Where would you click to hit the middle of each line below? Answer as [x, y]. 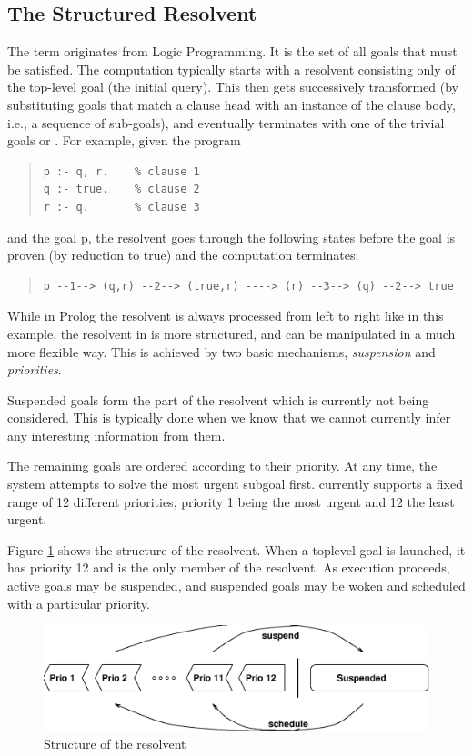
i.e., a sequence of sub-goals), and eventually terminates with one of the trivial [226, 122]
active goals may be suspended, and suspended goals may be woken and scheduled [236, 586]
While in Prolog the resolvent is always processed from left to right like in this [226, 316]
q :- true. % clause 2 [121, 189]
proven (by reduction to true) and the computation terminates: [183, 255]
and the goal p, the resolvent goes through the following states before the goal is [231, 237]
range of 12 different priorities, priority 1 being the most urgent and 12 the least [231, 501]
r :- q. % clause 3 [121, 207]
